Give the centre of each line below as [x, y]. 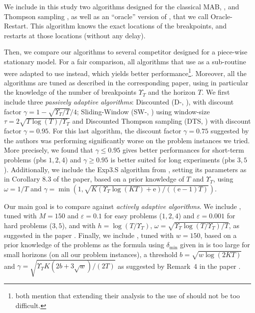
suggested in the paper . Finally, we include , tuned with [89, 235]
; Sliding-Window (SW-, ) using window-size [143, 111]
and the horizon [172, 92]
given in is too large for [215, 245]
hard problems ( [28, 225]
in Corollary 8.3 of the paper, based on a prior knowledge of [94, 179]
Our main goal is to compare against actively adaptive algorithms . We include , [123, 206]
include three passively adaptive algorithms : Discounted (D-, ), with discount [119, 102]
